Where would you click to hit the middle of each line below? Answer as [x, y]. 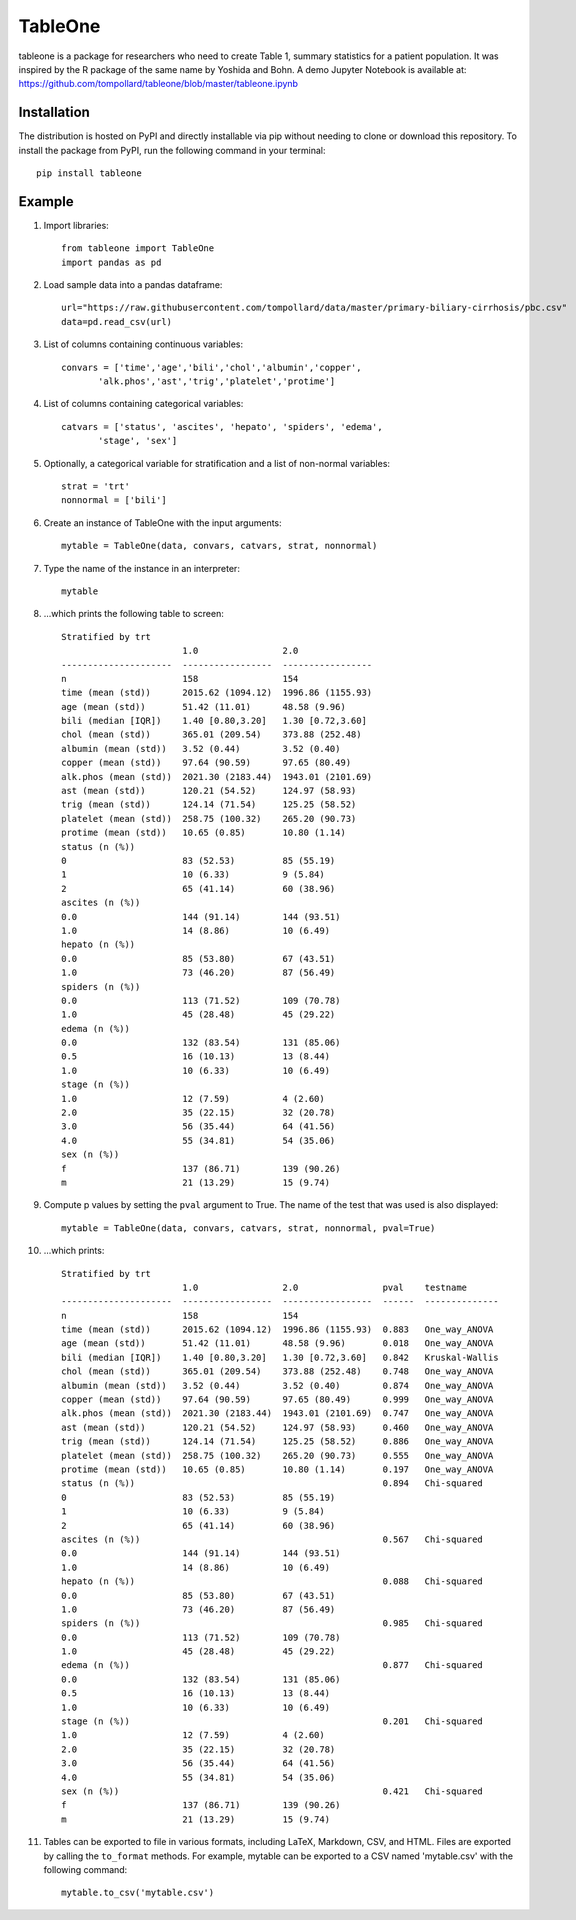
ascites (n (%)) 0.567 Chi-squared [272, 1539]
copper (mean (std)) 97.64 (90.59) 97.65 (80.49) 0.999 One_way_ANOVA [277, 1399]
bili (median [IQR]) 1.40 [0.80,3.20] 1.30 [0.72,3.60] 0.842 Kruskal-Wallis [280, 1357]
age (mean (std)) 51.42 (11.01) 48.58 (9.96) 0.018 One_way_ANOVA [277, 1343]
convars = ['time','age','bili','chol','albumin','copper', [211, 367]
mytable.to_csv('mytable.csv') [138, 1893]
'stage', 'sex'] [138, 441]
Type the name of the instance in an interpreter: [141, 568]
